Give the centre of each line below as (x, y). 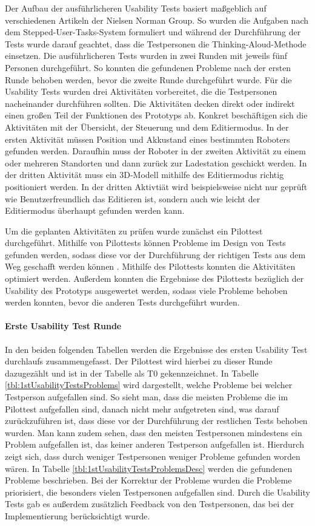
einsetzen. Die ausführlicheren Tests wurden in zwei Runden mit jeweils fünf (146, 56)
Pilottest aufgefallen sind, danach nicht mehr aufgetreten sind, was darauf (142, 408)
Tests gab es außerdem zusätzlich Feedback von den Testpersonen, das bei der (150, 504)
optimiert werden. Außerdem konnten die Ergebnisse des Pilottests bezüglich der (154, 278)
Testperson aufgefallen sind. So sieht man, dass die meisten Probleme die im (147, 397)
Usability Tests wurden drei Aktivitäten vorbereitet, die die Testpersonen (141, 91)
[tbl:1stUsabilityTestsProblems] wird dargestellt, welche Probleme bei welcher (149, 385)
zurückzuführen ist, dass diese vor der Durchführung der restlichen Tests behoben (156, 421)
